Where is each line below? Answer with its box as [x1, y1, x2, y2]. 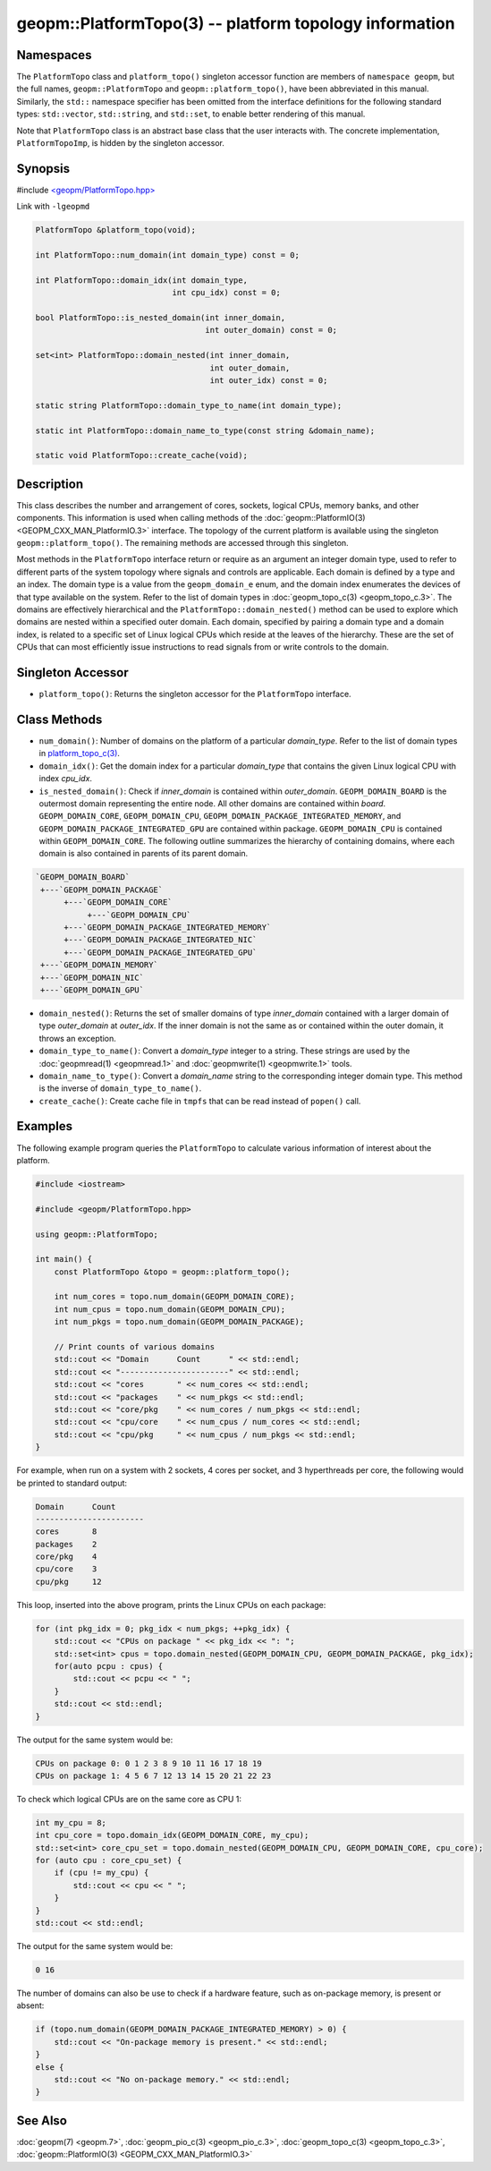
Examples [16, 1119, 73, 1134]
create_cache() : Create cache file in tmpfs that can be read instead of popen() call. [38, 1095, 361, 1106]
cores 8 [35, 1527, 97, 1537]
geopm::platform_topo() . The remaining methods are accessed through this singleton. [16, 538, 349, 548]
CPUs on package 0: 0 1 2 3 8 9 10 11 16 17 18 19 [35, 1758, 263, 1768]
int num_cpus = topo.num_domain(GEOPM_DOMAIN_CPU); [54, 1304, 286, 1315]
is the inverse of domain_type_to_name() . [38, 1083, 202, 1094]
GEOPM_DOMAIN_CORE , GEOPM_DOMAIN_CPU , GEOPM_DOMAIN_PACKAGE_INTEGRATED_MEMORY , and [38, 811, 402, 822]
